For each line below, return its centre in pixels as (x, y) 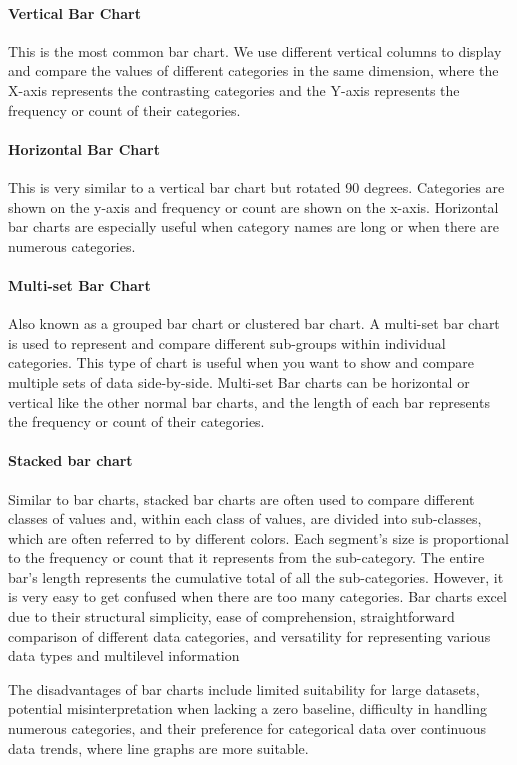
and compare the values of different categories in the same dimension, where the (253, 70)
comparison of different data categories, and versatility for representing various (249, 635)
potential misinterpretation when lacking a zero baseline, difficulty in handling (248, 708)
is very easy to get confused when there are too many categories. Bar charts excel (257, 596)
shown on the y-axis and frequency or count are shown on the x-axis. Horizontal (253, 206)
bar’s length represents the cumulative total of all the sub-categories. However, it (256, 576)
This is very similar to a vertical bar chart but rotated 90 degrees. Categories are (256, 186)
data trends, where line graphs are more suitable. (158, 747)
